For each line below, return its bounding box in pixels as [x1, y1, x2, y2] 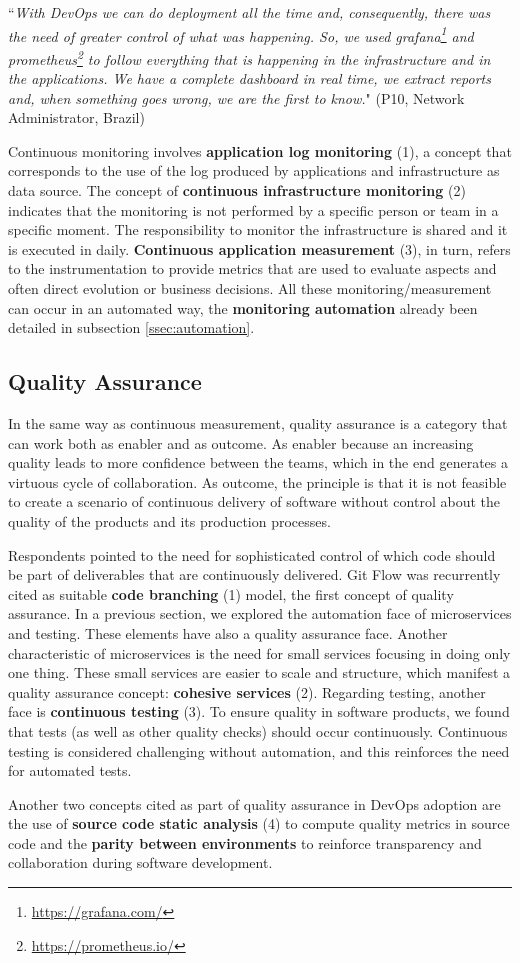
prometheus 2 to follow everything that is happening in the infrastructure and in [8, 45, 491, 69]
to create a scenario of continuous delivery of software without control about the [8, 491, 500, 512]
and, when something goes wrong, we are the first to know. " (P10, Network [8, 87, 465, 108]
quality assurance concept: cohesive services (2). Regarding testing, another [8, 681, 486, 702]
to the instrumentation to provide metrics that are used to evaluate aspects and [8, 258, 497, 279]
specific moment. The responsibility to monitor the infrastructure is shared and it [8, 219, 508, 240]
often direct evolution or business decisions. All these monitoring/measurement [8, 278, 492, 299]
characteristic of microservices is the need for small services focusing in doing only [8, 642, 511, 663]
